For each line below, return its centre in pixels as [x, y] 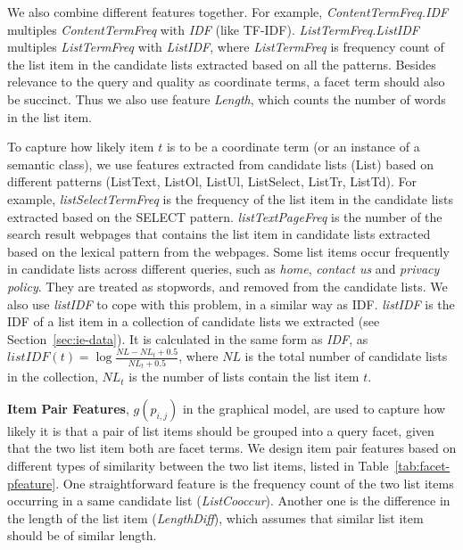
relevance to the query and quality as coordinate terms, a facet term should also [226, 82]
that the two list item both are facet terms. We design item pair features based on [232, 448]
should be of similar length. [82, 535]
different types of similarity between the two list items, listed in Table [198, 466]
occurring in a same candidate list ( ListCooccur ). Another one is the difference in [229, 501]
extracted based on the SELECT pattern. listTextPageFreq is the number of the [225, 216]
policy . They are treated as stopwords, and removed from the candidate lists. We [227, 286]
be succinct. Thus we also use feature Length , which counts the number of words [227, 99]
